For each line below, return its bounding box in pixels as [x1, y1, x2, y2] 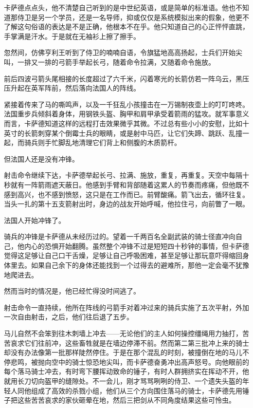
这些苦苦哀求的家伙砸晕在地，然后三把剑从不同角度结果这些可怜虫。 [17, 395, 235, 405]
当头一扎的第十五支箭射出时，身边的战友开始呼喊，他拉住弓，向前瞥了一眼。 [4, 199, 249, 209]
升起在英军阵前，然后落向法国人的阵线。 [10, 83, 140, 93]
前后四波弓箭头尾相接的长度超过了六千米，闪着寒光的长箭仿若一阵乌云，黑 [4, 73, 242, 83]
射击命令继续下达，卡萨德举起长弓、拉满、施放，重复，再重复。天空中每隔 [4, 170, 242, 180]
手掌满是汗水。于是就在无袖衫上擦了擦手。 [4, 31, 140, 41]
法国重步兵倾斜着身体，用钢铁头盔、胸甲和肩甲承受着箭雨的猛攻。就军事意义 [4, 109, 249, 119]
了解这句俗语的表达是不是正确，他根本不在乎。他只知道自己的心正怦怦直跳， [4, 21, 249, 32]
